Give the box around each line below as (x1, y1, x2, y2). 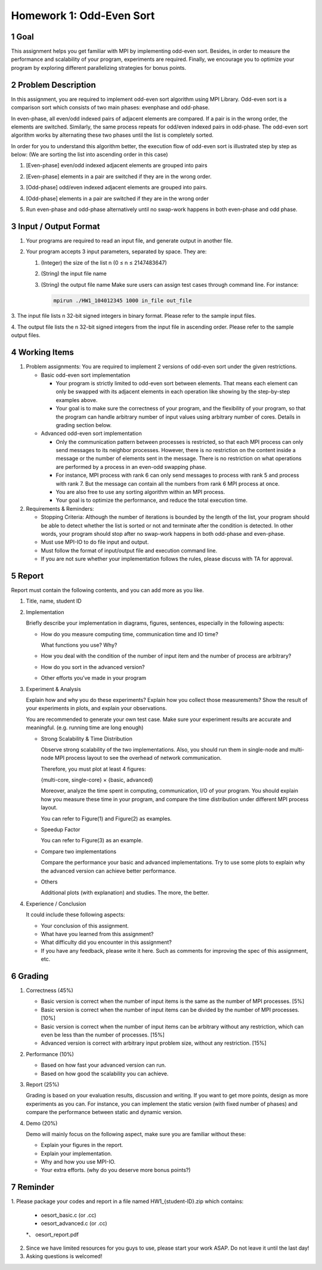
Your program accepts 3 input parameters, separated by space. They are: (26, 248, 207, 255)
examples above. (55, 396, 98, 403)
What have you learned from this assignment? (41, 930, 154, 937)
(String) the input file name (41, 270, 107, 277)
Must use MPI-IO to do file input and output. (41, 538, 149, 546)
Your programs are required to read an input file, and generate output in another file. (26, 237, 233, 244)
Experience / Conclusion (26, 900, 86, 907)
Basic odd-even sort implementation (41, 371, 131, 379)
